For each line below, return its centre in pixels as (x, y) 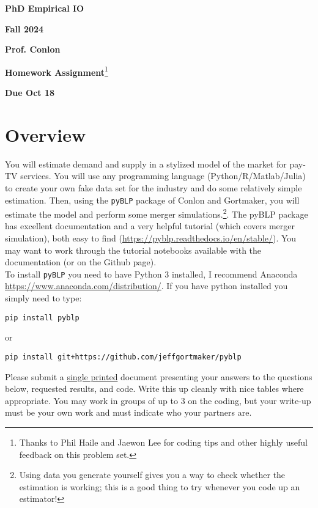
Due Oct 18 (30, 93)
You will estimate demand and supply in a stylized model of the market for (146, 164)
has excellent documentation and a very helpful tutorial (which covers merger (150, 226)
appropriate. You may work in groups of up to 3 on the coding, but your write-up (158, 400)
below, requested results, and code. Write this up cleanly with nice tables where (154, 388)
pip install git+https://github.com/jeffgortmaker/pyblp (123, 357)
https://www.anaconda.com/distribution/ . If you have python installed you (146, 286)
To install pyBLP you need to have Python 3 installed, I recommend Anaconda (151, 274)
